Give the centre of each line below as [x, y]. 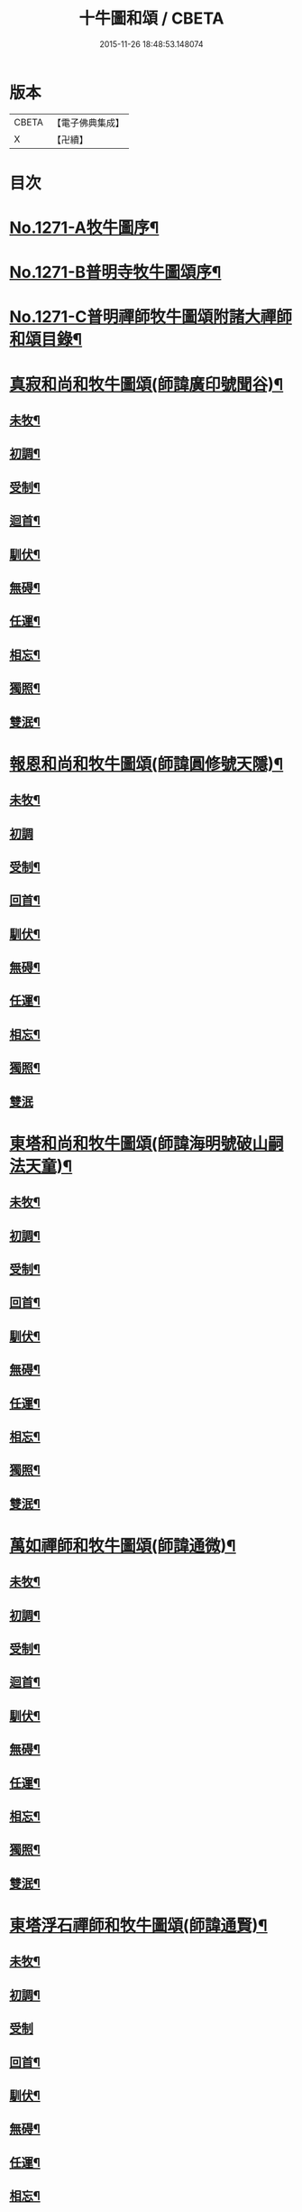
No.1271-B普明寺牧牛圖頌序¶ [115, 273]
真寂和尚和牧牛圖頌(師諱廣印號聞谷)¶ [146, 384]
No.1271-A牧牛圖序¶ [84, 228]
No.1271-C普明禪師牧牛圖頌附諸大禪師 [151, 317]
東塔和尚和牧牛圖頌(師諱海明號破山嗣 [146, 1143]
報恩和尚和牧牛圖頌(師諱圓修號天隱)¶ [146, 764]
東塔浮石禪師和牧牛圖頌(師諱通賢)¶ [138, 1925]
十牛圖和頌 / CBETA [151, 19]
